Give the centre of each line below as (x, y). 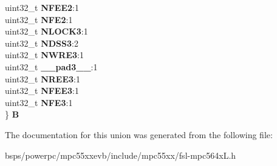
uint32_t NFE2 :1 (39, 19)
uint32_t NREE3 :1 (43, 78)
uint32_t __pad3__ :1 (51, 66)
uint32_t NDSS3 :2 (42, 43)
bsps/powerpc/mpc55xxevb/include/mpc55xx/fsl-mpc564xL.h (121, 155)
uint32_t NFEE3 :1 (42, 91)
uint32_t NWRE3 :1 (44, 55)
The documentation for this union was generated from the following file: (139, 134)
